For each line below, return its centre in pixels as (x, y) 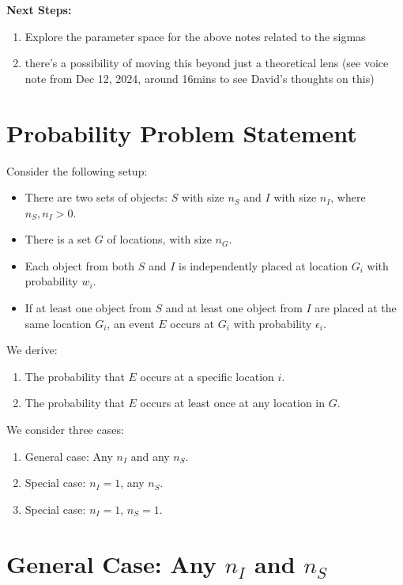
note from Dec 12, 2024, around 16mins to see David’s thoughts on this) (200, 78)
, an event (131, 323)
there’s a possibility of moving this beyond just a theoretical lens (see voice (207, 63)
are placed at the (356, 308)
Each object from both (80, 265)
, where (348, 197)
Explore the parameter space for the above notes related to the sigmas (195, 36)
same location (58, 323)
